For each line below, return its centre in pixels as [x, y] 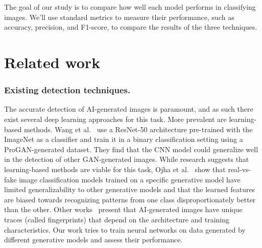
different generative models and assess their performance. [93, 240]
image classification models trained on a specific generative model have [130, 179]
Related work [52, 62]
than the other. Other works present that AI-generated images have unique [123, 209]
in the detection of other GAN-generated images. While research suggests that [127, 159]
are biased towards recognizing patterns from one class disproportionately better [130, 199]
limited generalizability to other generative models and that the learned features [130, 189]
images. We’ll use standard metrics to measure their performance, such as [119, 17]
